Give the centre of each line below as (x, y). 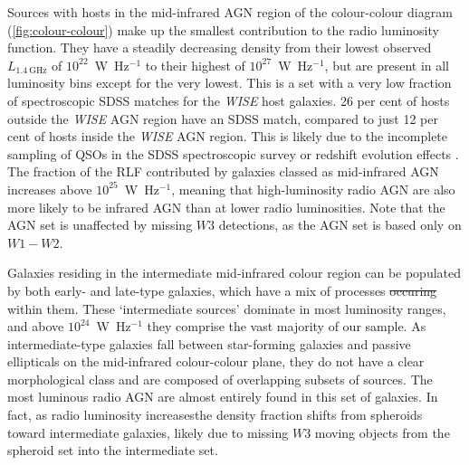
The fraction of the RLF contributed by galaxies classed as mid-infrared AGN (223, 171)
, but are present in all (387, 65)
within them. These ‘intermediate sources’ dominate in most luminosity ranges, (227, 308)
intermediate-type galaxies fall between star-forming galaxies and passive (209, 343)
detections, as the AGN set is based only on (340, 225)
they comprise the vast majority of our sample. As (287, 326)
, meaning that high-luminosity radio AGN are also (313, 189)
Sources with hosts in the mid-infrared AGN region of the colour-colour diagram (230, 12)
